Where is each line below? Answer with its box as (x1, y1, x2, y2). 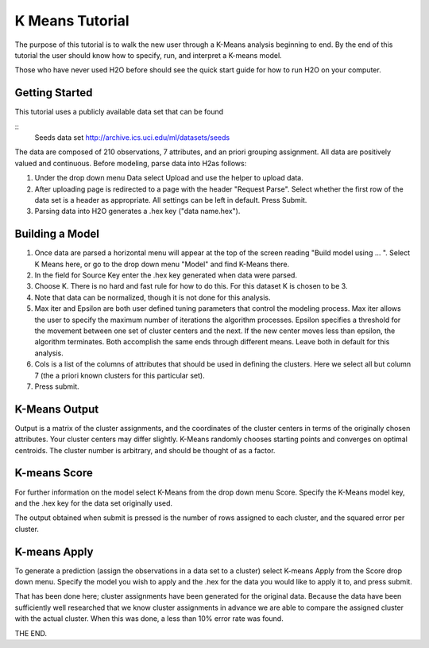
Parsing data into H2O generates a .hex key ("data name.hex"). (34, 207, 241, 216)
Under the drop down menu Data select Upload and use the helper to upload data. (34, 173, 303, 183)
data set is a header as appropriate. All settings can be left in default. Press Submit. (34, 195, 307, 204)
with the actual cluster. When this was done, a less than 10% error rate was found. (14, 614, 284, 623)
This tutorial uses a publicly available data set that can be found (14, 107, 224, 117)
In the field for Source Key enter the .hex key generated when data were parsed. (34, 270, 298, 280)
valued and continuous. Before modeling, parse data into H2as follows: (14, 158, 247, 168)
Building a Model (14, 227, 99, 241)
